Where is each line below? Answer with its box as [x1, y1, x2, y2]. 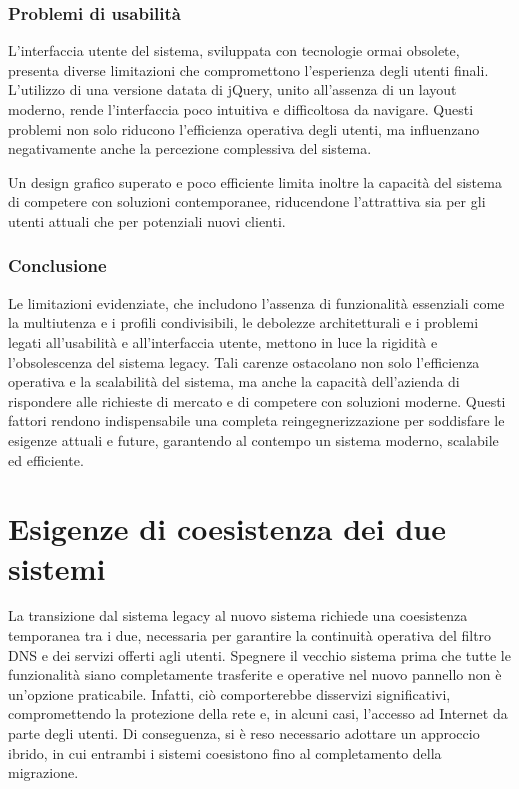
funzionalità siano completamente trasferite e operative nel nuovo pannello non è [8, 664, 502, 685]
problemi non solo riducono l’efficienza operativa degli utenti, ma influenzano [8, 118, 480, 139]
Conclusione [8, 253, 107, 278]
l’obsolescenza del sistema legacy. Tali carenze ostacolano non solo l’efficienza [8, 351, 480, 372]
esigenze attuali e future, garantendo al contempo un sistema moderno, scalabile [8, 429, 499, 450]
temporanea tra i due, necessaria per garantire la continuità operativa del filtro [8, 625, 492, 646]
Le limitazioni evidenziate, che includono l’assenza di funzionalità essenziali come [8, 292, 505, 313]
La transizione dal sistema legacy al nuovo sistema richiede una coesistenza [8, 605, 468, 626]
